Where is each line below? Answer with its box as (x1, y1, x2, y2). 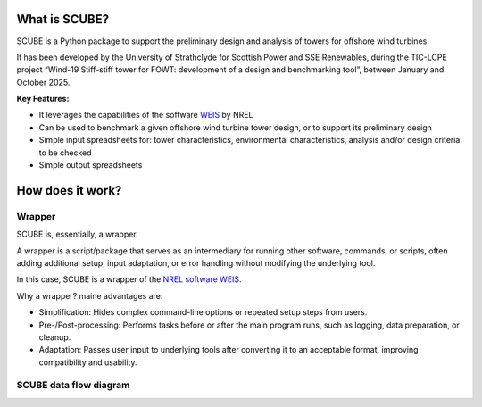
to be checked (38, 147, 92, 158)
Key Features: (16, 94, 70, 104)
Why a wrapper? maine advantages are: (16, 290, 163, 301)
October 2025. (16, 77, 71, 87)
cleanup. (38, 331, 71, 343)
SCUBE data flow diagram (16, 379, 130, 392)
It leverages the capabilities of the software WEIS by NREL (38, 110, 253, 120)
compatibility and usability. (38, 357, 137, 368)
